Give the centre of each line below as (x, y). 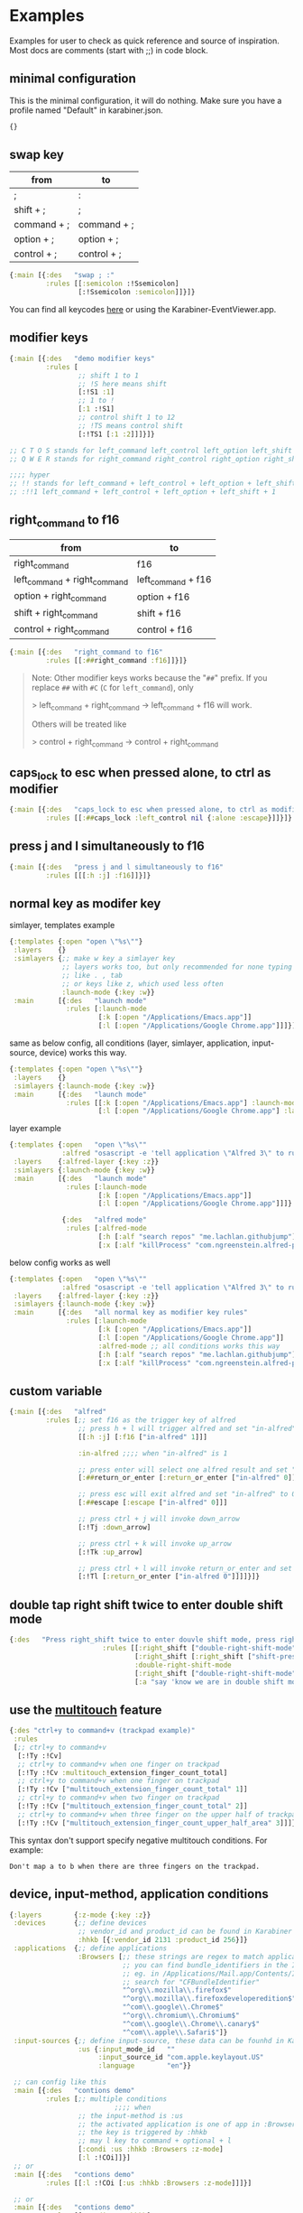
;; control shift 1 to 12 (127, 417)
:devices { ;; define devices (80, 1923)
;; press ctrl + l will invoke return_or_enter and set (185, 1568)
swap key (37, 155)
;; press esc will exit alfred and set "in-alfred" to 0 (187, 1494)
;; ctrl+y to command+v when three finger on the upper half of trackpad (159, 1814)
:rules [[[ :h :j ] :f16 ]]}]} (98, 875)
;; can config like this (60, 2082)
